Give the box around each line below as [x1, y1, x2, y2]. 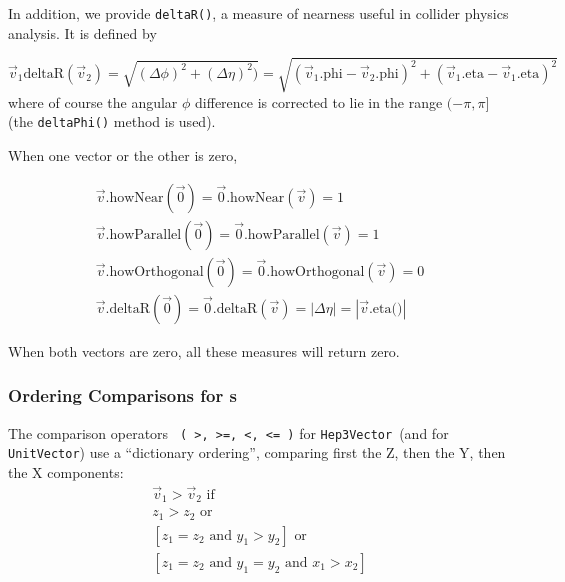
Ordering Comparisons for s [8, 383, 237, 408]
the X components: [8, 461, 124, 482]
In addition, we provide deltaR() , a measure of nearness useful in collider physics [8, 3, 509, 23]
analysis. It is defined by [8, 22, 157, 43]
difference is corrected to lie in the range [195, 91, 443, 112]
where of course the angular [8, 91, 178, 112]
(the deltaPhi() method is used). [8, 111, 216, 132]
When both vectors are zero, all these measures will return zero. [8, 340, 400, 361]
